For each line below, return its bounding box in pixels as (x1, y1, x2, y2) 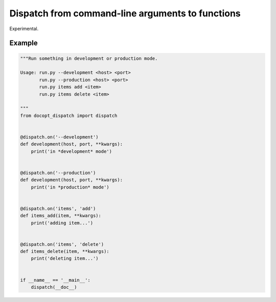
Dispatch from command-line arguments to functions (9, 8, 241, 19)
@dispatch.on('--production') (20, 170, 96, 176)
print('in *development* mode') (31, 148, 112, 154)
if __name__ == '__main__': (20, 277, 90, 283)
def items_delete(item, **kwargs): (20, 248, 109, 254)
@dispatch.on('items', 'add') (20, 205, 96, 212)
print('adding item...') (31, 220, 94, 226)
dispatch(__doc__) (31, 284, 77, 290)
